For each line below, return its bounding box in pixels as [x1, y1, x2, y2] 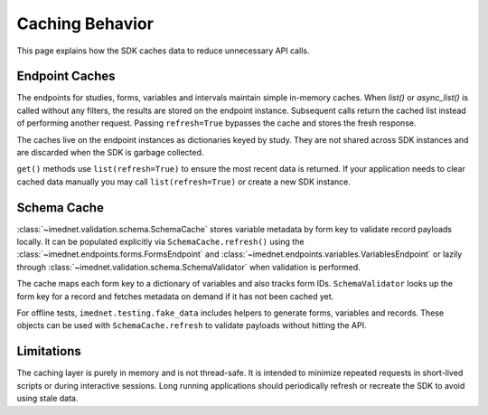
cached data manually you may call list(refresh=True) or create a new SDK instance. [16, 176, 352, 187]
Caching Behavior [16, 14, 154, 33]
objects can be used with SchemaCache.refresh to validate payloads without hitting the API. [16, 320, 367, 331]
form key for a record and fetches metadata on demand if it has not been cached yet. [16, 290, 334, 302]
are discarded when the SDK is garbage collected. [16, 147, 204, 158]
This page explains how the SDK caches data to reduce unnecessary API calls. [16, 45, 310, 56]
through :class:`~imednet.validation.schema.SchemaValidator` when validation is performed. [16, 261, 361, 272]
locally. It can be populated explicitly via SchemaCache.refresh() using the [16, 236, 305, 248]
